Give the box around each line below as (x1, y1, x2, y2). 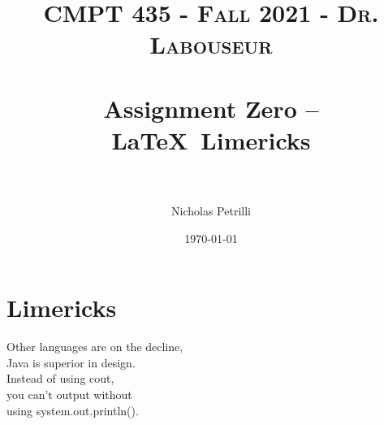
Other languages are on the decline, (6, 338, 183, 355)
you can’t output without (6, 385, 132, 402)
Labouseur (149, 28, 273, 61)
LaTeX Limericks (111, 123, 311, 156)
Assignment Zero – (103, 91, 319, 124)
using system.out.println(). (6, 401, 139, 418)
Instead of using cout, (6, 370, 114, 387)
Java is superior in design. (6, 353, 136, 371)
